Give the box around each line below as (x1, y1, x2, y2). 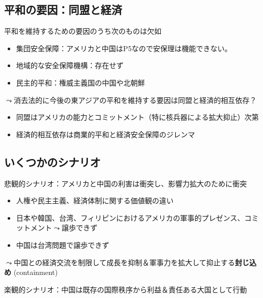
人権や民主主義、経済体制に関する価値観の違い (16, 195, 174, 206)
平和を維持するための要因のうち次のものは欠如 (4, 26, 161, 36)
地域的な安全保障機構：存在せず (16, 60, 124, 71)
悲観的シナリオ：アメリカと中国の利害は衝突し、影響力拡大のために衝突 (4, 178, 247, 188)
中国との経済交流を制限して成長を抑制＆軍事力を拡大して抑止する (13, 257, 235, 267)
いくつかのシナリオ (4, 154, 101, 169)
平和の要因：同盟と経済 (4, 2, 122, 17)
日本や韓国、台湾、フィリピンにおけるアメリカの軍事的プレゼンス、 (16, 212, 245, 223)
